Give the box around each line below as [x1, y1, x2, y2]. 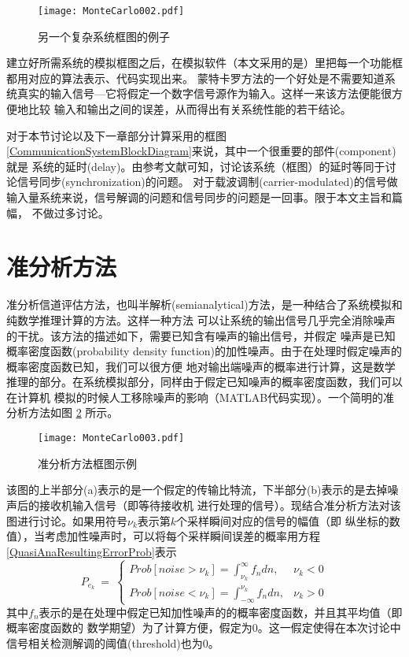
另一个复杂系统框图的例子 [38, 28, 170, 44]
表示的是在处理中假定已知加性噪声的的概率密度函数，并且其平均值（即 [39, 603, 403, 620]
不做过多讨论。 [31, 204, 109, 221]
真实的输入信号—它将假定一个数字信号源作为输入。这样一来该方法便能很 [17, 85, 392, 102]
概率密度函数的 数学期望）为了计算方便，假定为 [6, 619, 252, 636]
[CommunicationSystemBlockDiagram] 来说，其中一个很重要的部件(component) [6, 143, 396, 159]
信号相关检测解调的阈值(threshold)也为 [6, 635, 203, 651]
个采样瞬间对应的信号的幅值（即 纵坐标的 [176, 512, 389, 529]
